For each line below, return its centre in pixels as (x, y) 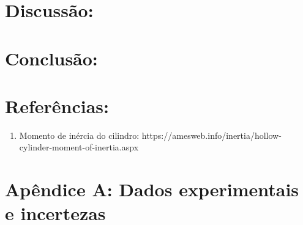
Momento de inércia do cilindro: (79, 135)
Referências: (57, 105)
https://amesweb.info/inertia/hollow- (211, 135)
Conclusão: (51, 58)
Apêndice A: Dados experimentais (152, 189)
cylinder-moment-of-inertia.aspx (79, 147)
